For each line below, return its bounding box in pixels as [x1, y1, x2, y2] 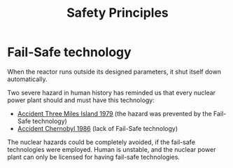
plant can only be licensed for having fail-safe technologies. [7, 153, 181, 161]
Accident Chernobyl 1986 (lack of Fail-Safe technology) [17, 124, 178, 132]
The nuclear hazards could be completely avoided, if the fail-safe [7, 138, 196, 146]
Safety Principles [66, 5, 169, 21]
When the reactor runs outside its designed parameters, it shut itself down [7, 67, 222, 76]
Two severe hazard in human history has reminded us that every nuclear [7, 88, 216, 97]
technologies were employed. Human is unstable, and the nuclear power [7, 145, 216, 153]
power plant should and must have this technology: [7, 96, 155, 104]
